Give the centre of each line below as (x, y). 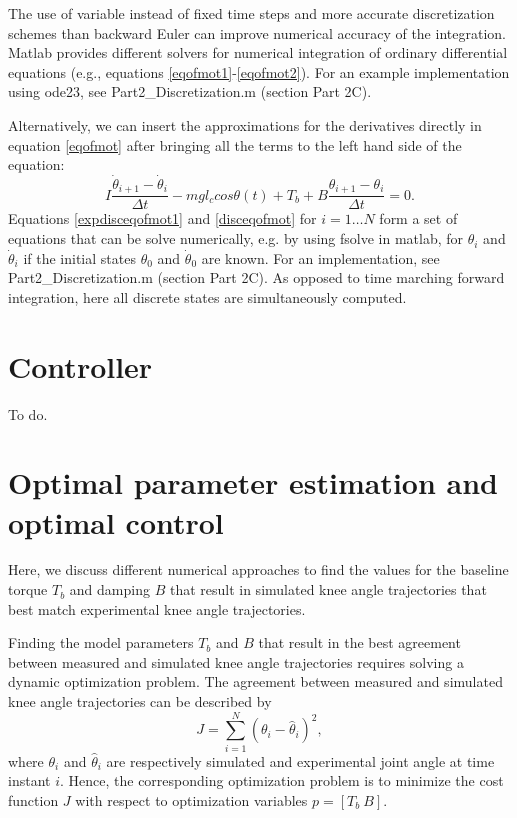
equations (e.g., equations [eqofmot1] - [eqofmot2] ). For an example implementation (259, 71)
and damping (109, 589)
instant (29, 780)
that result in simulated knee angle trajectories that (328, 589)
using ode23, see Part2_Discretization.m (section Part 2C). (190, 91)
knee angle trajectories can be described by (140, 701)
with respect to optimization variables (191, 799)
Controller (80, 365)
